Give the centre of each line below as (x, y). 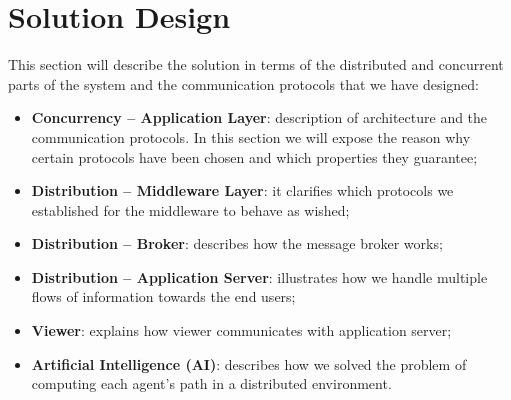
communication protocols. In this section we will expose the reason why (251, 136)
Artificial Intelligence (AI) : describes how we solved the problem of (249, 363)
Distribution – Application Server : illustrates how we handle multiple (259, 276)
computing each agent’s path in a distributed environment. (211, 383)
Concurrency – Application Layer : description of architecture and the (259, 117)
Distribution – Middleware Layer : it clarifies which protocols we (242, 190)
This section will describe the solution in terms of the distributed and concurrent (256, 64)
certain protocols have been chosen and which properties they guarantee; (254, 156)
